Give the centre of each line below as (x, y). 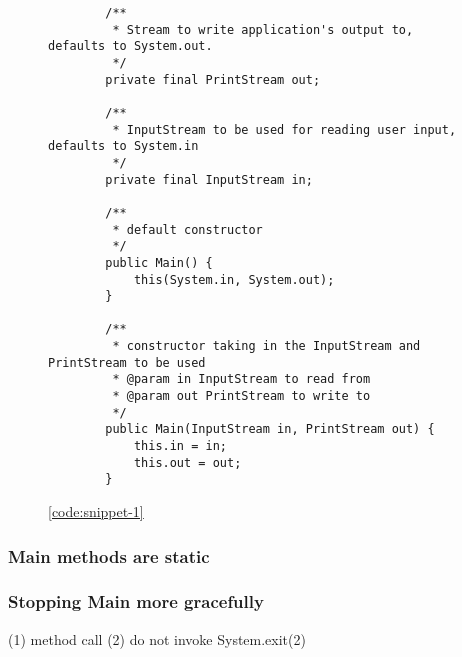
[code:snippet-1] (96, 511)
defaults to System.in (123, 146)
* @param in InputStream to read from (241, 379)
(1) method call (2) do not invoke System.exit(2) (157, 638)
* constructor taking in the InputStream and (266, 346)
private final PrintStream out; (213, 79)
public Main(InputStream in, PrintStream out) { (270, 429)
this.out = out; (187, 462)
